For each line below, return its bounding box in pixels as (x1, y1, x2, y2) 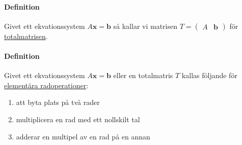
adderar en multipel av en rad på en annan (16, 131, 150, 141)
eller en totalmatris (113, 70, 173, 81)
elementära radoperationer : (4, 80, 89, 90)
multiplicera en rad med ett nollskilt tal (16, 114, 140, 124)
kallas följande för (181, 70, 237, 81)
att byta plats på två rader (16, 97, 100, 107)
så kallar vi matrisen (113, 20, 177, 31)
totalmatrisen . (4, 30, 48, 41)
